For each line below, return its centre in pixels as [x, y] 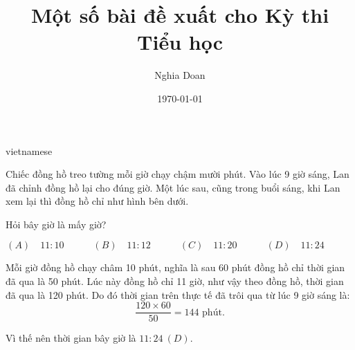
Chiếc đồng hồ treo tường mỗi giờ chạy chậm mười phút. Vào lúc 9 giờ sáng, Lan [177, 174]
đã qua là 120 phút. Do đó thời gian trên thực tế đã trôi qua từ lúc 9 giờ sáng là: [178, 294]
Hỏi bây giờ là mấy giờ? [56, 224]
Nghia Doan [180, 75]
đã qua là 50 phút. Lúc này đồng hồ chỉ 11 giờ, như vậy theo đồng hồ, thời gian [175, 281]
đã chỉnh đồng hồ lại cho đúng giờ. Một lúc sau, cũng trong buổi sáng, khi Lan [173, 187]
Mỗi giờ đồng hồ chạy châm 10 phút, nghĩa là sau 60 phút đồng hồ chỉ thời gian [175, 267]
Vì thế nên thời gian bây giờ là [71, 338]
